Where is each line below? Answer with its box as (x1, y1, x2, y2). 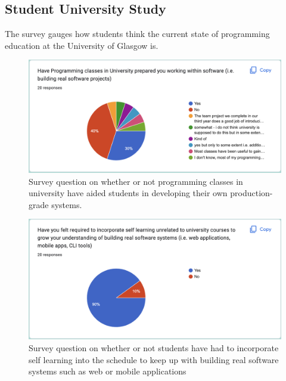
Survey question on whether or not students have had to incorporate (29, 342, 279, 354)
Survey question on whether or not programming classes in (29, 175, 243, 187)
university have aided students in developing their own (29, 187, 228, 199)
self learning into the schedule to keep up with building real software (29, 353, 279, 365)
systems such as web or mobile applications (29, 365, 186, 377)
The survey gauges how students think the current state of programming (5, 27, 270, 40)
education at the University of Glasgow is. (5, 39, 158, 51)
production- (230, 187, 273, 199)
